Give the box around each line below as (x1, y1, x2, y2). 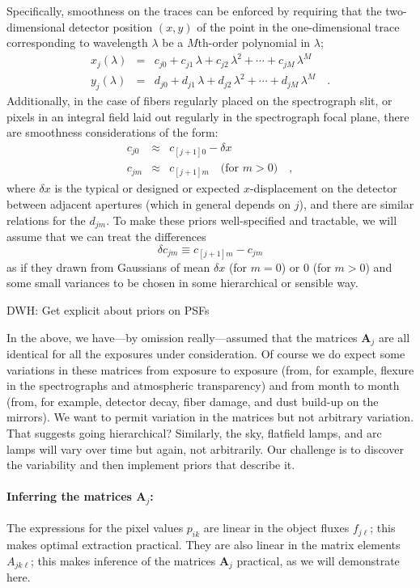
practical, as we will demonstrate (236, 552, 400, 569)
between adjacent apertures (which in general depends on (6, 195, 291, 212)
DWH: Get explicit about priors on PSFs (6, 301, 210, 318)
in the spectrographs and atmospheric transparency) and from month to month (6, 377, 400, 394)
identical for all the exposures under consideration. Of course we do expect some (6, 345, 405, 362)
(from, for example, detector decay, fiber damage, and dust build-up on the (6, 392, 379, 409)
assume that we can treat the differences (6, 227, 206, 244)
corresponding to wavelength (6, 34, 148, 51)
